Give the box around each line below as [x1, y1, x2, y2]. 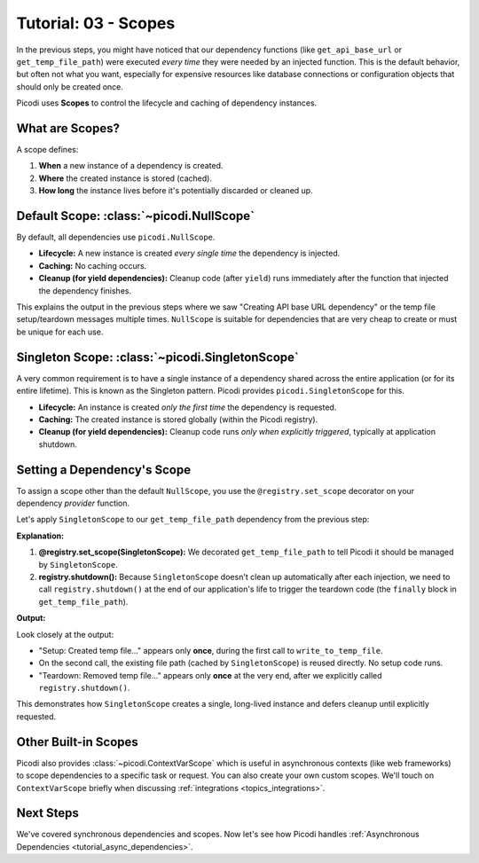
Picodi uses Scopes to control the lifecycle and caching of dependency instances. [16, 98, 318, 108]
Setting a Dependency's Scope [16, 462, 191, 477]
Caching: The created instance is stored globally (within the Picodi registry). [38, 413, 318, 425]
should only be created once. [16, 81, 124, 92]
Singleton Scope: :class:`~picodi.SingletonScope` [16, 349, 299, 365]
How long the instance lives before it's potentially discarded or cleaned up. [38, 185, 314, 196]
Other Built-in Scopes [16, 734, 139, 749]
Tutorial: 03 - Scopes [16, 13, 176, 33]
